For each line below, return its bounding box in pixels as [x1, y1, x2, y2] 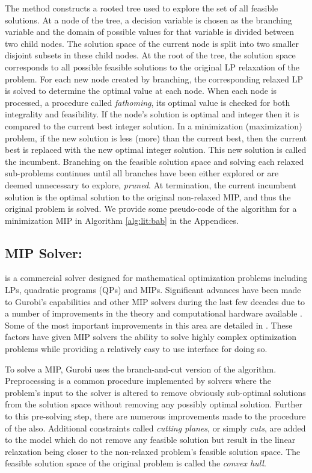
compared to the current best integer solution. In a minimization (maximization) [5, 119, 302, 132]
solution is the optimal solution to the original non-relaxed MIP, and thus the [5, 190, 291, 203]
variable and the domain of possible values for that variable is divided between [5, 25, 295, 38]
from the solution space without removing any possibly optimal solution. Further [5, 398, 303, 410]
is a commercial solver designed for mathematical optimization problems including [5, 271, 308, 284]
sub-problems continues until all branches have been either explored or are [5, 167, 279, 179]
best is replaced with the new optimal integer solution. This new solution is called [5, 143, 307, 156]
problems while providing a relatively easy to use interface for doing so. [5, 342, 268, 355]
